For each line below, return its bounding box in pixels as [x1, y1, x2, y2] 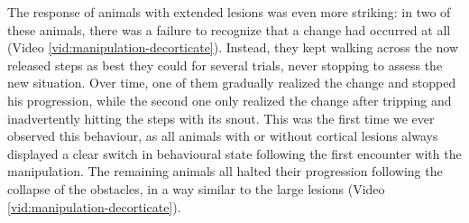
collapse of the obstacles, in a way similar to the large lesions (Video [7, 179, 385, 198]
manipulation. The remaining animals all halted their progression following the [7, 162, 443, 181]
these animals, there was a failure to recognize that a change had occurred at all [7, 20, 451, 39]
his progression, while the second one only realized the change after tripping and [7, 90, 452, 109]
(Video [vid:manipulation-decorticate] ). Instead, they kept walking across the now [7, 38, 459, 57]
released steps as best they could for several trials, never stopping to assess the [7, 55, 443, 74]
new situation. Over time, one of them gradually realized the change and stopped [7, 73, 456, 92]
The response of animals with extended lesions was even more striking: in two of [7, 3, 451, 21]
